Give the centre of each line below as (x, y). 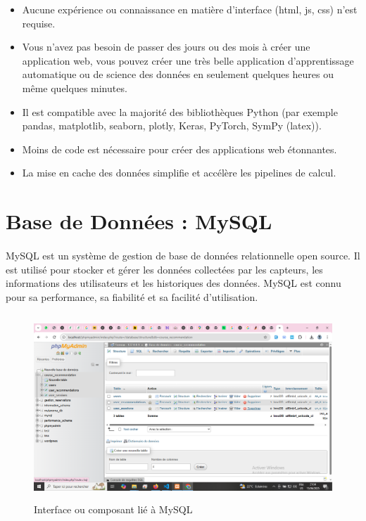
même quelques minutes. (75, 88)
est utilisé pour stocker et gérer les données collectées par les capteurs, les (164, 269)
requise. (39, 23)
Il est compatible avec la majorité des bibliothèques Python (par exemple (180, 111)
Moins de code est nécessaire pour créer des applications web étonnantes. (179, 149)
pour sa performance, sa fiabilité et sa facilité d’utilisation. (132, 296)
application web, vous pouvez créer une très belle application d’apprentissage (188, 60)
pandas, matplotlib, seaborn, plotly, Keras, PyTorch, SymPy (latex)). (172, 126)
